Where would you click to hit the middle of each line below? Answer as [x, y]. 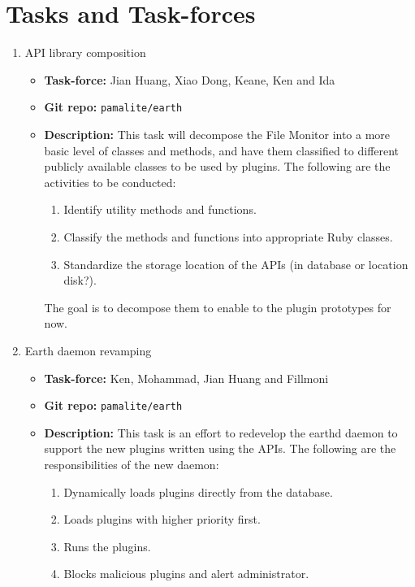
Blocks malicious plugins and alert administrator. [186, 574]
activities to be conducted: [110, 182]
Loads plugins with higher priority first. [162, 519]
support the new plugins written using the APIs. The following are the [220, 448]
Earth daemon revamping [88, 350]
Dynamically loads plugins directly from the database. [198, 491]
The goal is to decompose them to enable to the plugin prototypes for [218, 307]
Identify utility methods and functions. [160, 209]
